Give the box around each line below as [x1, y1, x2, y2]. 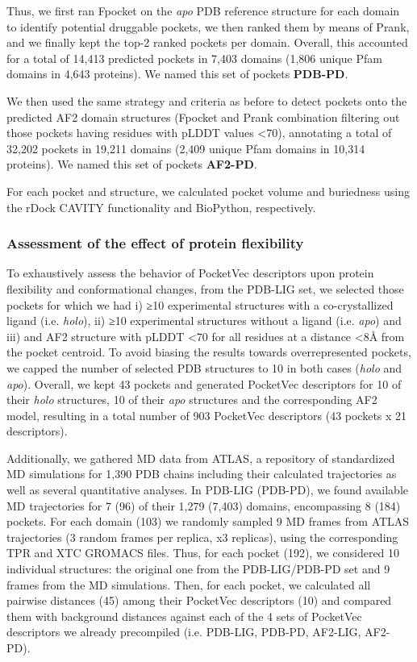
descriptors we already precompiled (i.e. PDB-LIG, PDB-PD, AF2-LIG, [6, 623, 361, 640]
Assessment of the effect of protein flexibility [6, 233, 304, 253]
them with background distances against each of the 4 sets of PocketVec [6, 607, 362, 624]
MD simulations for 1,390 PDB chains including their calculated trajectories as [6, 465, 397, 482]
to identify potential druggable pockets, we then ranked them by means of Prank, [6, 18, 410, 35]
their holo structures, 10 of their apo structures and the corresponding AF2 [6, 391, 377, 408]
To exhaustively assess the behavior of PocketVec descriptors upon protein [6, 264, 374, 281]
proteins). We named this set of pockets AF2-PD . [6, 156, 257, 173]
